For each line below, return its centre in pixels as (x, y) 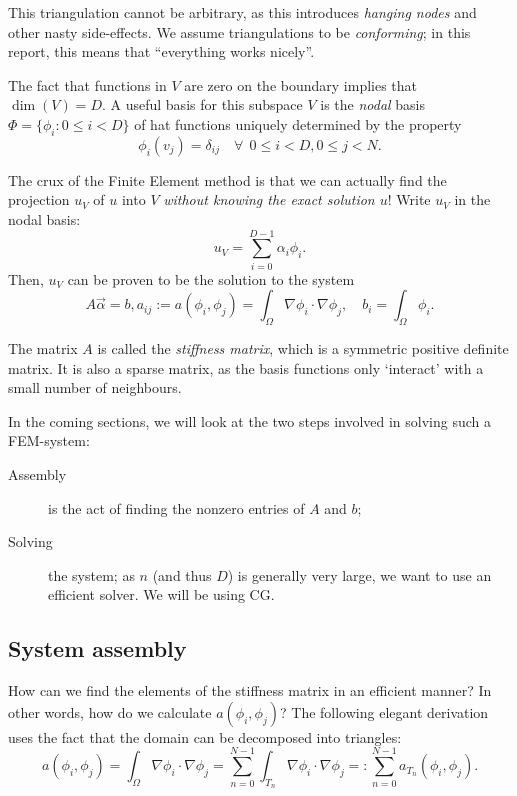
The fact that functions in (87, 84)
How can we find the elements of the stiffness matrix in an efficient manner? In (250, 690)
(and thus (182, 574)
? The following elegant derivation (384, 711)
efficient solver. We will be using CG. (161, 594)
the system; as (91, 574)
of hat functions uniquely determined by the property (298, 123)
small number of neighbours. (95, 387)
